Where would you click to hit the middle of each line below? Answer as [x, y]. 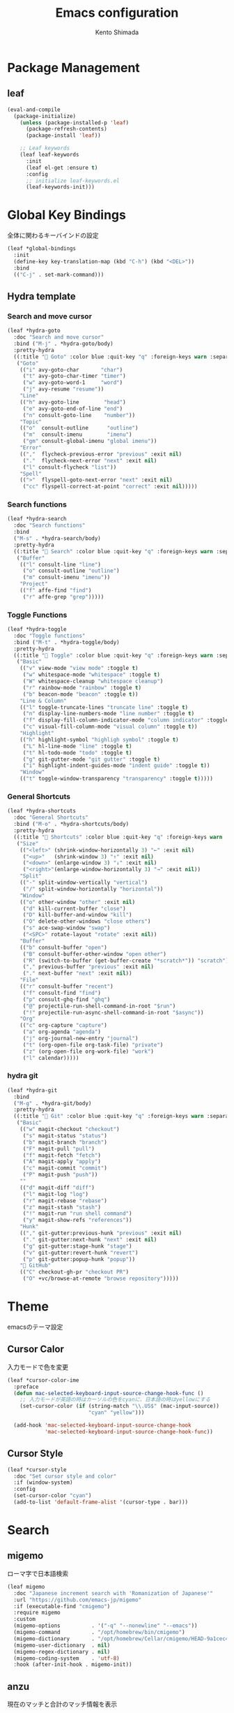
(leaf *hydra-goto [34, 331]
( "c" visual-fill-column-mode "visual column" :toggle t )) [110, 727]
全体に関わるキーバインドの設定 [53, 235]
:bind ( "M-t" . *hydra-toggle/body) [67, 642]
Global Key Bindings [67, 215]
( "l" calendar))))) [51, 1058]
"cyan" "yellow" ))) [116, 1413]
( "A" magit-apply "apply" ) [62, 1162]
